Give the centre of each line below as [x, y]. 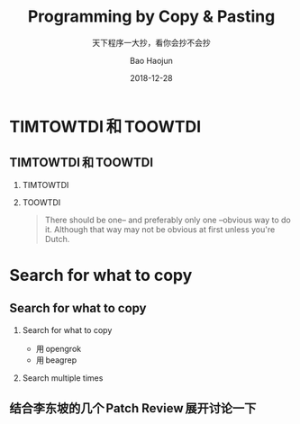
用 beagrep [56, 360]
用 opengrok [59, 348]
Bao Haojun [151, 60]
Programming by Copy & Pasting [151, 17]
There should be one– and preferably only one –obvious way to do [168, 220]
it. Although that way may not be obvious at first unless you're [160, 229]
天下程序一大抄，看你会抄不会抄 [151, 42]
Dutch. [57, 239]
